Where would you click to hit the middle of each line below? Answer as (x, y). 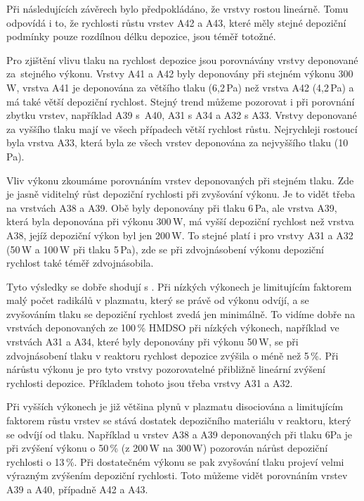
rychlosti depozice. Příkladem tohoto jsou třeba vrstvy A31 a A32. (150, 382)
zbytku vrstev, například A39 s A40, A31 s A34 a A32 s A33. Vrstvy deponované (182, 115)
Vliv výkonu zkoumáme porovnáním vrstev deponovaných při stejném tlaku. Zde (180, 180)
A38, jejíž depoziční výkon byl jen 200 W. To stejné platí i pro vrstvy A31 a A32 (180, 235)
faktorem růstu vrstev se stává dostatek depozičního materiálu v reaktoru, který (179, 420)
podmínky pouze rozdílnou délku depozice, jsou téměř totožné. (141, 36)
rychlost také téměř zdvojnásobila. (80, 263)
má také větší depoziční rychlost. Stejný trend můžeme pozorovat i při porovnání (181, 101)
